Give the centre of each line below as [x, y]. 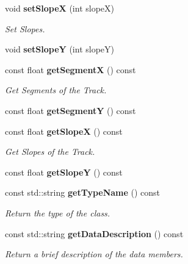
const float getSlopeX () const [64, 131]
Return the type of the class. [58, 212]
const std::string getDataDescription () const [94, 233]
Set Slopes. [25, 28]
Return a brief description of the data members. [94, 254]
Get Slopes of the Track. [50, 152]
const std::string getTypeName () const [83, 192]
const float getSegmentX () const [70, 69]
